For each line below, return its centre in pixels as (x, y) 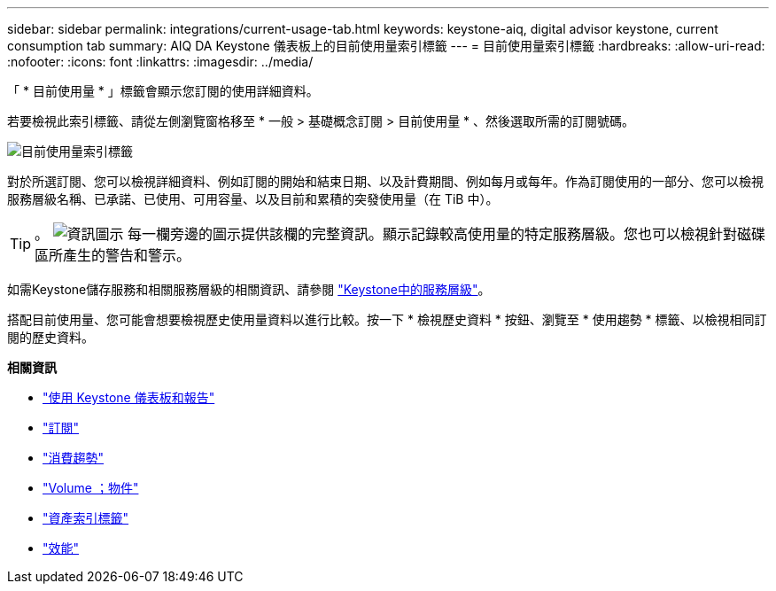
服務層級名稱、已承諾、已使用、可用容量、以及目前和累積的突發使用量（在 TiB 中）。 (253, 199)
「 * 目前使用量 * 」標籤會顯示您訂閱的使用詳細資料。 (163, 91)
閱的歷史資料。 (50, 337)
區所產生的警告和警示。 (113, 255)
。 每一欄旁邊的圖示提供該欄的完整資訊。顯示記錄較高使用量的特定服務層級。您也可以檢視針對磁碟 (400, 234)
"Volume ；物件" (91, 488)
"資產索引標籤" (86, 518)
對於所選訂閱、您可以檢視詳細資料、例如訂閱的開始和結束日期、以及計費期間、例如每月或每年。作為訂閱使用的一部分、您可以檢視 (385, 181)
